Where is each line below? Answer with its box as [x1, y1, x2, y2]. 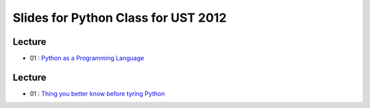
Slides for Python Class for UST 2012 [12, 10, 227, 25]
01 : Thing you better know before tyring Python [29, 89, 165, 98]
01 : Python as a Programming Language [29, 54, 145, 62]
